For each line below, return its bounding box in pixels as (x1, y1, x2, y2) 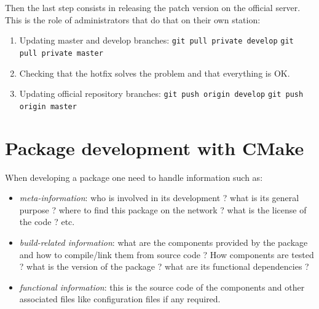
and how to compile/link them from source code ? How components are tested (19, 248, 314, 261)
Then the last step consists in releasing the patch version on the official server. (5, 1, 301, 13)
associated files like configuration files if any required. (19, 292, 221, 305)
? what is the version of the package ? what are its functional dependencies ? (19, 260, 309, 273)
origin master (19, 102, 77, 111)
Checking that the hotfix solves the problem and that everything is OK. (19, 66, 290, 79)
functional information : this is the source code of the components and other (19, 280, 305, 293)
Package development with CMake (5, 135, 304, 160)
